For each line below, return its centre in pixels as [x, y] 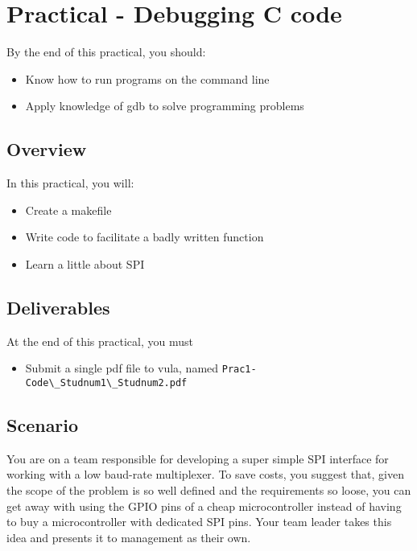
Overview [47, 149]
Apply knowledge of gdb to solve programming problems [165, 106]
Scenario [43, 424]
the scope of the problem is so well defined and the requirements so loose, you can [209, 489]
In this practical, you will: [70, 183]
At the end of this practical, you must [100, 341]
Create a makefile [68, 210]
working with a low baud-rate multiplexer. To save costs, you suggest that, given [205, 474]
